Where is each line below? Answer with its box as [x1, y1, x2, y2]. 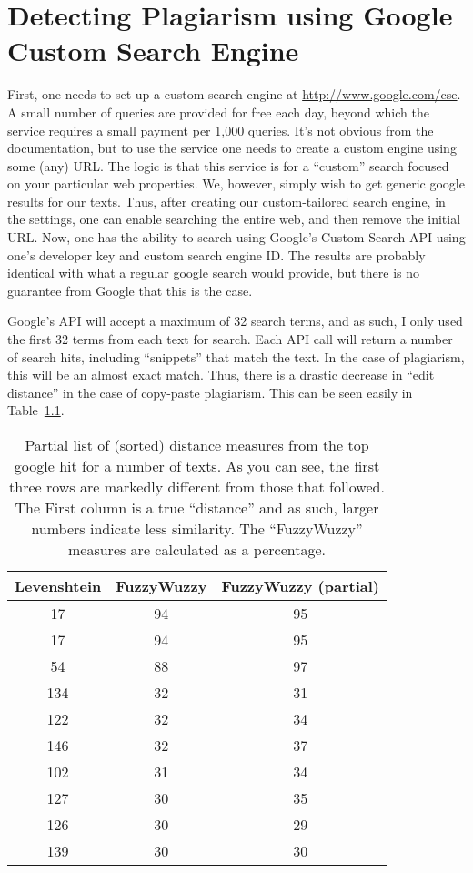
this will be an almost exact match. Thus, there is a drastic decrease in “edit [7, 365, 435, 384]
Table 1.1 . [7, 401, 65, 420]
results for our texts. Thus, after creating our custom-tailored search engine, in [7, 191, 446, 210]
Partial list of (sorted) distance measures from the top [25, 434, 369, 455]
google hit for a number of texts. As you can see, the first [14, 455, 380, 476]
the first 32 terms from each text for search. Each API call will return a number [7, 330, 453, 349]
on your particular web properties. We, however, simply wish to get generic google [7, 174, 465, 193]
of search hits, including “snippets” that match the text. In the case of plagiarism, [7, 347, 465, 366]
